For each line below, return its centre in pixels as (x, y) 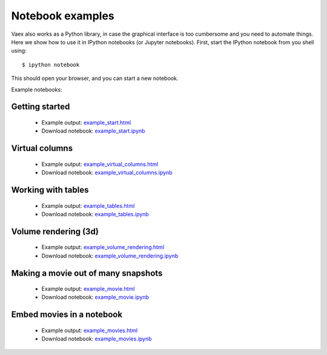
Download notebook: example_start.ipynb (93, 131)
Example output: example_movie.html (88, 289)
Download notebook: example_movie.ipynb (95, 297)
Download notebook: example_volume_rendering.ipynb (110, 256)
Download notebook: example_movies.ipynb (97, 339)
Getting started (41, 107)
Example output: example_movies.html (90, 330)
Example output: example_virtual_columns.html (100, 164)
